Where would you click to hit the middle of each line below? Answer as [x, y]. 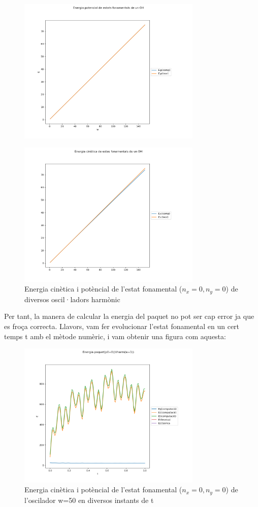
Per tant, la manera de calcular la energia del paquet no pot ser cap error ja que [129, 316]
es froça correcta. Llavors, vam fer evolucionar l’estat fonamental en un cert [122, 326]
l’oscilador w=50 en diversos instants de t [89, 500]
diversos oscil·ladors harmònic [72, 299]
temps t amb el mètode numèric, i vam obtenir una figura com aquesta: [115, 336]
